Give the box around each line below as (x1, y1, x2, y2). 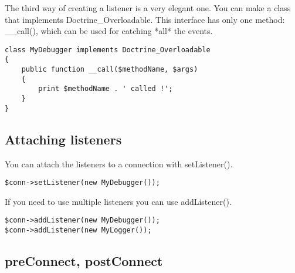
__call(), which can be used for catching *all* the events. (5, 25, 213, 37)
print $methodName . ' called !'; (38, 85, 173, 93)
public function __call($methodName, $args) (21, 65, 198, 74)
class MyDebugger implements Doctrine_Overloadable (5, 45, 211, 54)
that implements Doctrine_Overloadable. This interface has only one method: (5, 13, 285, 25)
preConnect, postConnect (5, 252, 163, 270)
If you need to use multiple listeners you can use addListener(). (5, 195, 232, 207)
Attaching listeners (5, 130, 122, 148)
